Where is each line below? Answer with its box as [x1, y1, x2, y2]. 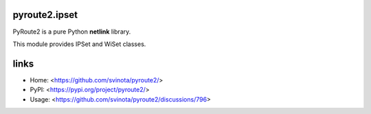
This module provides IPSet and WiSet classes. [12, 40, 146, 48]
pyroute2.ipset [12, 9, 78, 21]
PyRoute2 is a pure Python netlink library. [12, 27, 131, 36]
